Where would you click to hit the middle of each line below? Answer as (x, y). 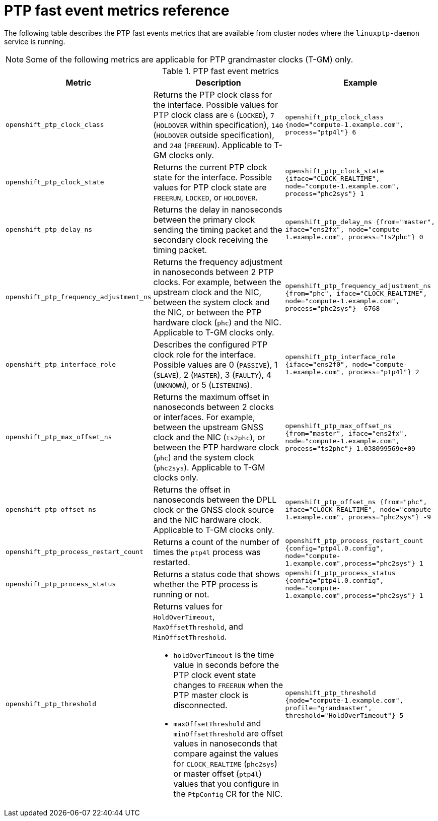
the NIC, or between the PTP (207, 312)
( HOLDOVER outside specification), (214, 135)
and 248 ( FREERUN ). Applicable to (212, 145)
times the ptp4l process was (207, 552)
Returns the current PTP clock (210, 167)
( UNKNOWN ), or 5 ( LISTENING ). (203, 385)
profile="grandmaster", (328, 708)
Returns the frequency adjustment (218, 262)
